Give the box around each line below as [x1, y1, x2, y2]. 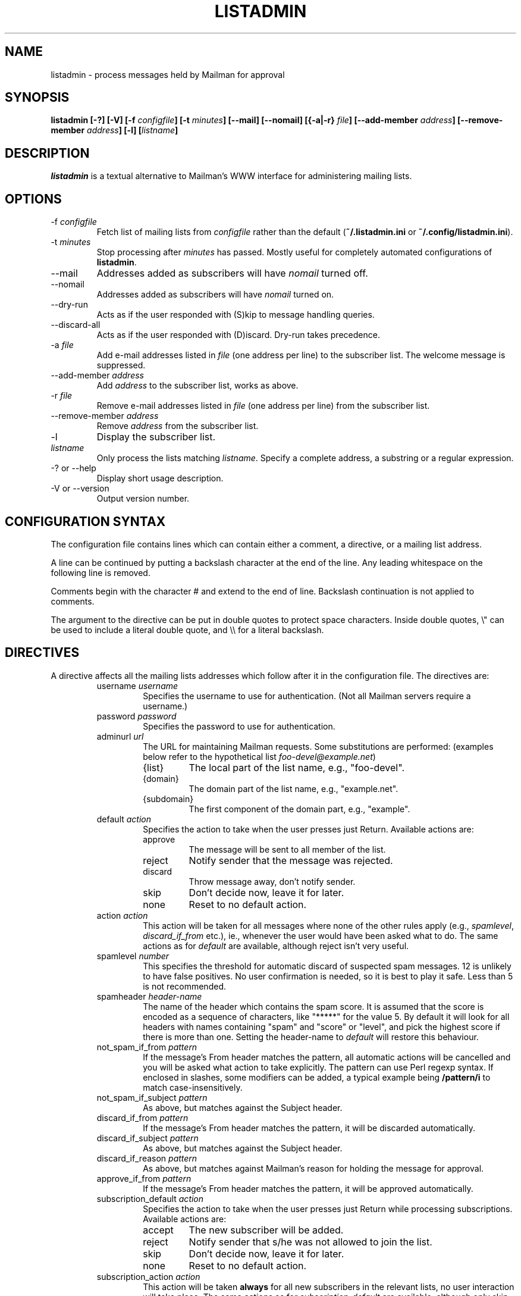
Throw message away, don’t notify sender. [189, 876, 356, 887]
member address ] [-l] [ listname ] [51, 125, 178, 136]
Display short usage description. [96, 473, 224, 484]
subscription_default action [96, 1193, 204, 1204]
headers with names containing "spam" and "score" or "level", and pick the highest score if [143, 1021, 501, 1032]
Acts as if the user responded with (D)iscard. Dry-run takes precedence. [96, 330, 380, 340]
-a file [51, 340, 74, 350]
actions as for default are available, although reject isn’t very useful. [143, 940, 409, 951]
